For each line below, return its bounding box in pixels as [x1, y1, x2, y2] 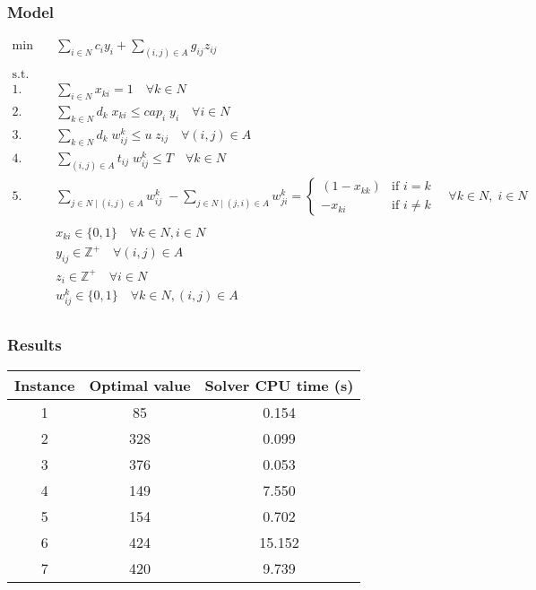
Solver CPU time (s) [204, 374, 354, 395]
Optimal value [89, 374, 191, 395]
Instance [14, 374, 75, 395]
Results [7, 334, 62, 356]
